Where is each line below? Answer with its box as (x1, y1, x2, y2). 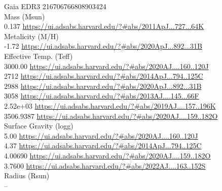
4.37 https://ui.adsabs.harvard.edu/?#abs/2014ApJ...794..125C (4, 140, 202, 151)
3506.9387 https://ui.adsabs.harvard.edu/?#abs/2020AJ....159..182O (4, 110, 218, 121)
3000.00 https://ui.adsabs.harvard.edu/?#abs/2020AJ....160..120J (4, 60, 209, 71)
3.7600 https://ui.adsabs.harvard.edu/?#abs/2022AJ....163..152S (4, 160, 206, 171)
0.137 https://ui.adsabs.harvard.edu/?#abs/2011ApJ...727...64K (4, 21, 204, 31)
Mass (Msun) (4, 11, 45, 21)
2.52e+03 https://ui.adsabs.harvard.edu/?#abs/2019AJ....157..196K (4, 100, 216, 111)
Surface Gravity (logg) (4, 120, 73, 131)
